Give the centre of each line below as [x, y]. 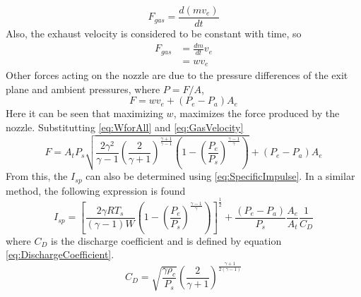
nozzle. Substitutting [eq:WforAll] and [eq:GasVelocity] [125, 127]
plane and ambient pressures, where [83, 89]
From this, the [37, 176]
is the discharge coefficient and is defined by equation [166, 240]
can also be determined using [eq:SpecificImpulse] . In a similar [220, 176]
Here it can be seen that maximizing [84, 113]
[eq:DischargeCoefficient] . [60, 254]
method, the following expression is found [96, 190]
